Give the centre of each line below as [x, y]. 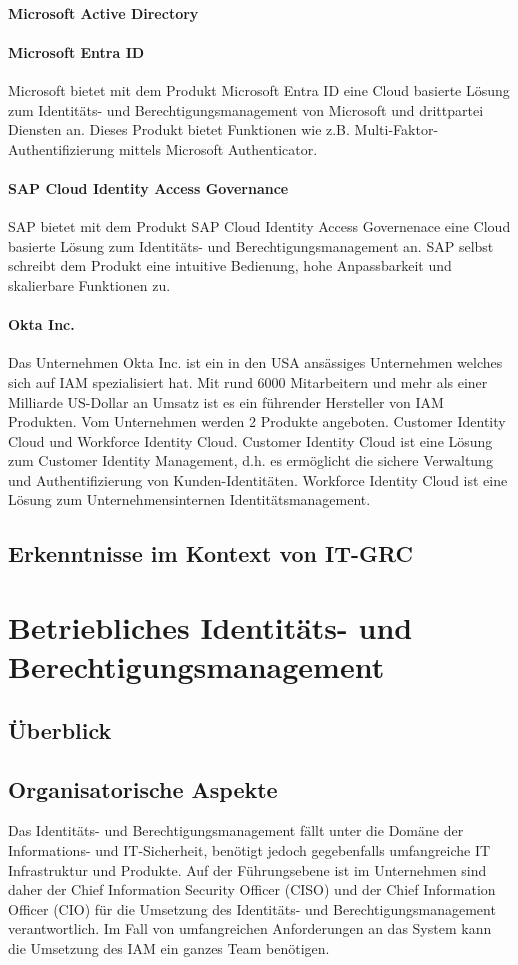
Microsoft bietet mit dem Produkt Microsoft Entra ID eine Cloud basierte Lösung [259, 89]
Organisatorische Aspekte [143, 788]
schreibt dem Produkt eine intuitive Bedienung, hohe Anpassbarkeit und [230, 265]
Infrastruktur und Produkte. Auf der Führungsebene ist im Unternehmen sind [247, 869]
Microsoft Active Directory [103, 12]
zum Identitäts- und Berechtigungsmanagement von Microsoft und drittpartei [246, 109]
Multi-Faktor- [396, 129]
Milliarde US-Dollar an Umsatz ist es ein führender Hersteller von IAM [226, 401]
